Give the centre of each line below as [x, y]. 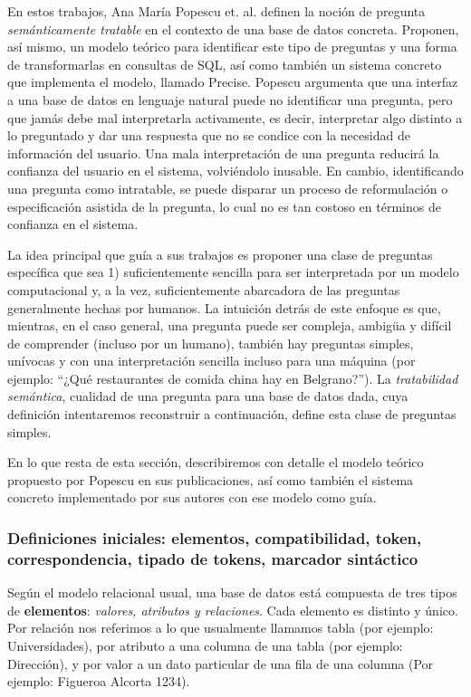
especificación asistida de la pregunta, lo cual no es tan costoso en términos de [224, 206]
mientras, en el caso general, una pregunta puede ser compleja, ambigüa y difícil [230, 325]
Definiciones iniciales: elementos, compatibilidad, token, [215, 537]
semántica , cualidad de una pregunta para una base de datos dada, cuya [208, 396]
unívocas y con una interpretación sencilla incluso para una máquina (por [211, 361]
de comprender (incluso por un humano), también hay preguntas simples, [211, 343]
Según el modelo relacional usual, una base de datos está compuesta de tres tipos [232, 592]
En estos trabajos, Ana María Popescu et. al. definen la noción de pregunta [216, 11]
